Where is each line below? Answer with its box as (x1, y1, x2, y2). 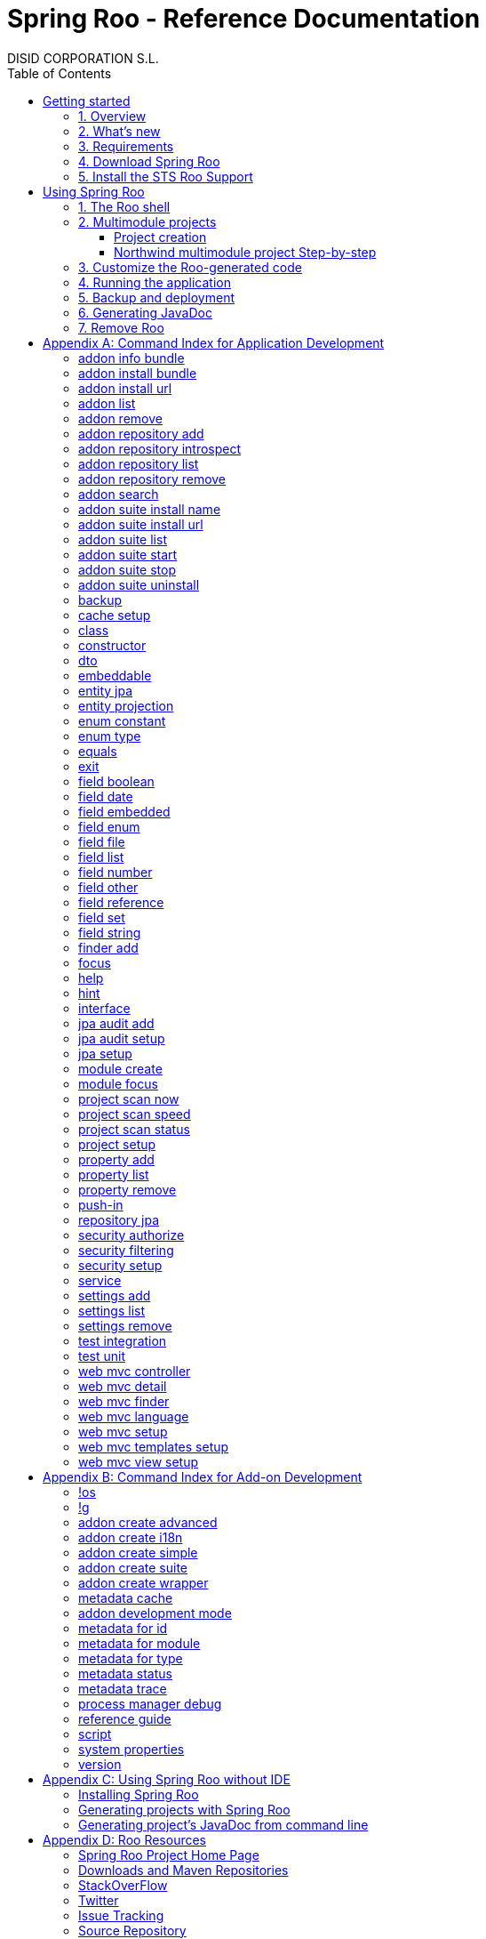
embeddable (78, 667, 152, 683)
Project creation (114, 229, 207, 245)
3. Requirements (78, 138, 174, 154)
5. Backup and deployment (78, 289, 235, 305)
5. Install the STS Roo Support (78, 168, 253, 184)
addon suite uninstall (78, 576, 200, 592)
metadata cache (78, 1589, 173, 1605)
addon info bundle (78, 350, 185, 366)
